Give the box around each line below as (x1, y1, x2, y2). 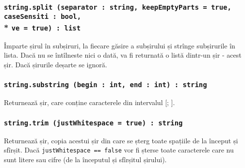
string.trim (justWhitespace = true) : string (4, 119, 183, 127)
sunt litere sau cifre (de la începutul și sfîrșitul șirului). (4, 154, 167, 164)
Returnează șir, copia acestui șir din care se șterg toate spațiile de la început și (4, 135, 238, 145)
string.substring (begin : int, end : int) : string (4, 81, 207, 89)
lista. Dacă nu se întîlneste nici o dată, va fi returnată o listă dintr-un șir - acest (4, 50, 242, 60)
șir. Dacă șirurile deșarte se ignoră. (4, 59, 107, 69)
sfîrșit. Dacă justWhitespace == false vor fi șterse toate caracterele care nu (4, 145, 234, 155)
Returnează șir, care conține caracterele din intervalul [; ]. (4, 97, 175, 107)
